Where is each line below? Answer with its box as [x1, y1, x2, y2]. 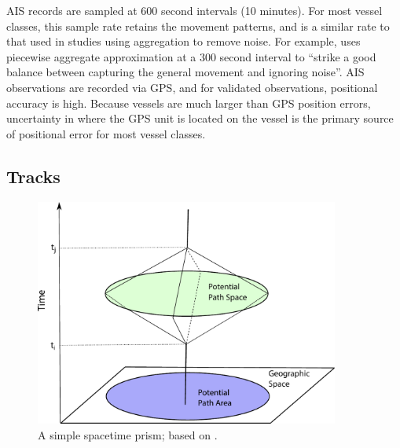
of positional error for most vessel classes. [6, 125, 206, 141]
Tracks [6, 163, 61, 188]
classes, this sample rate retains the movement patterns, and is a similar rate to [6, 17, 390, 34]
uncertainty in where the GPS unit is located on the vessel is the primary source [6, 110, 394, 127]
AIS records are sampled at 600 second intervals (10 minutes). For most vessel [6, 2, 383, 18]
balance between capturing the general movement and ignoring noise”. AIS [6, 64, 365, 80]
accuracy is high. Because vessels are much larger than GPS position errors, [6, 94, 371, 111]
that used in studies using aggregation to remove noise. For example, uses [6, 33, 361, 50]
